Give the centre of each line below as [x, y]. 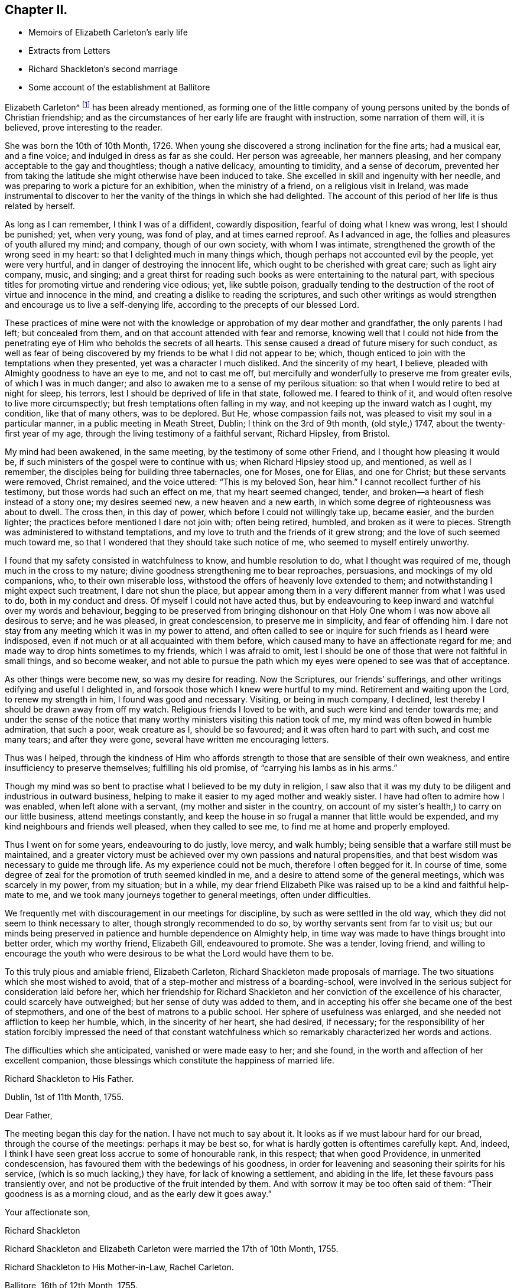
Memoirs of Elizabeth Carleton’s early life [108, 32]
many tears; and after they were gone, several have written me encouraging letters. [167, 740]
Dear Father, [29, 1115]
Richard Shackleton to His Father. [69, 1079]
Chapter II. [36, 10]
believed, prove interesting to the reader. [84, 128]
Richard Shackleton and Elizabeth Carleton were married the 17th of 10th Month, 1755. [172, 1249]
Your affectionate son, [48, 1212]
